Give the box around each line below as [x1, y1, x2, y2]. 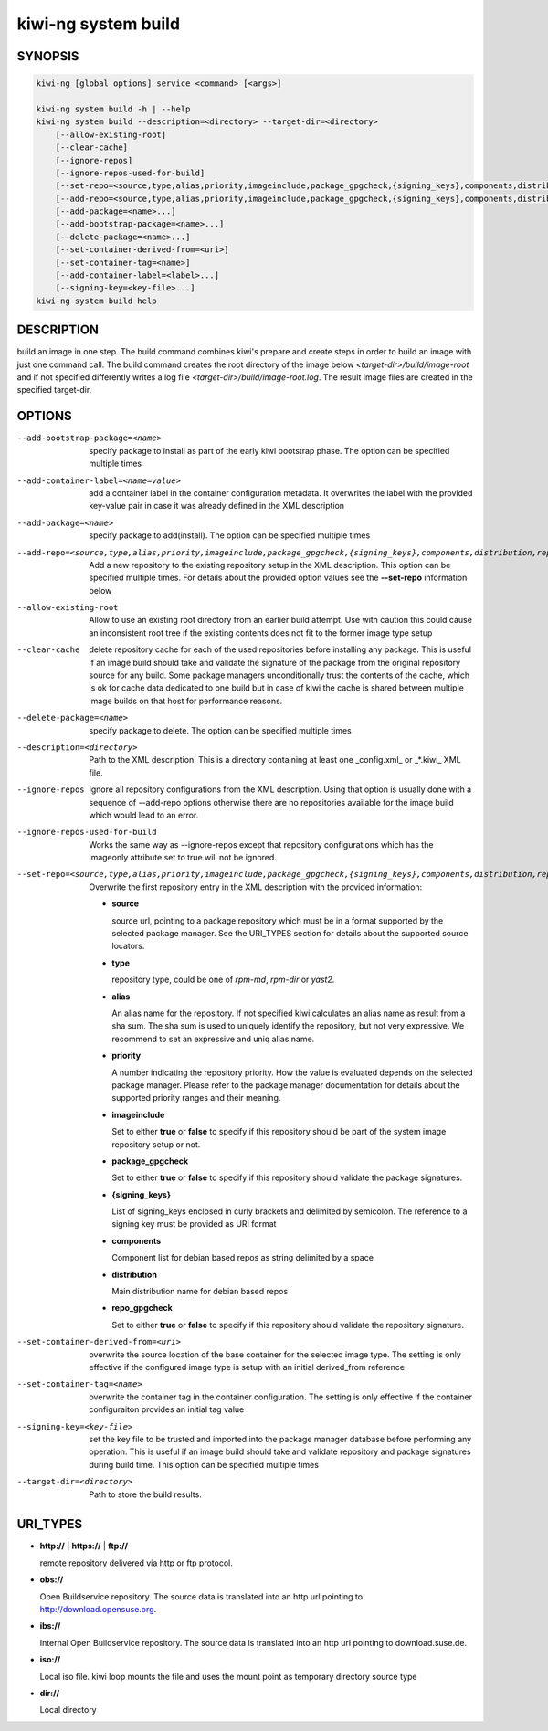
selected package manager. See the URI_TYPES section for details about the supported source [111, 928, 469, 939]
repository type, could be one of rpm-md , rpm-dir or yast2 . [111, 974, 335, 986]
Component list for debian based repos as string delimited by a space [111, 1252, 374, 1263]
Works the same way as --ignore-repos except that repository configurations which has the [89, 839, 434, 850]
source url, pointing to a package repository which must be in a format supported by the [111, 914, 444, 926]
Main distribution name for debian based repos [111, 1286, 289, 1297]
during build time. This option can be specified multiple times [89, 1459, 320, 1470]
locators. [111, 941, 145, 952]
